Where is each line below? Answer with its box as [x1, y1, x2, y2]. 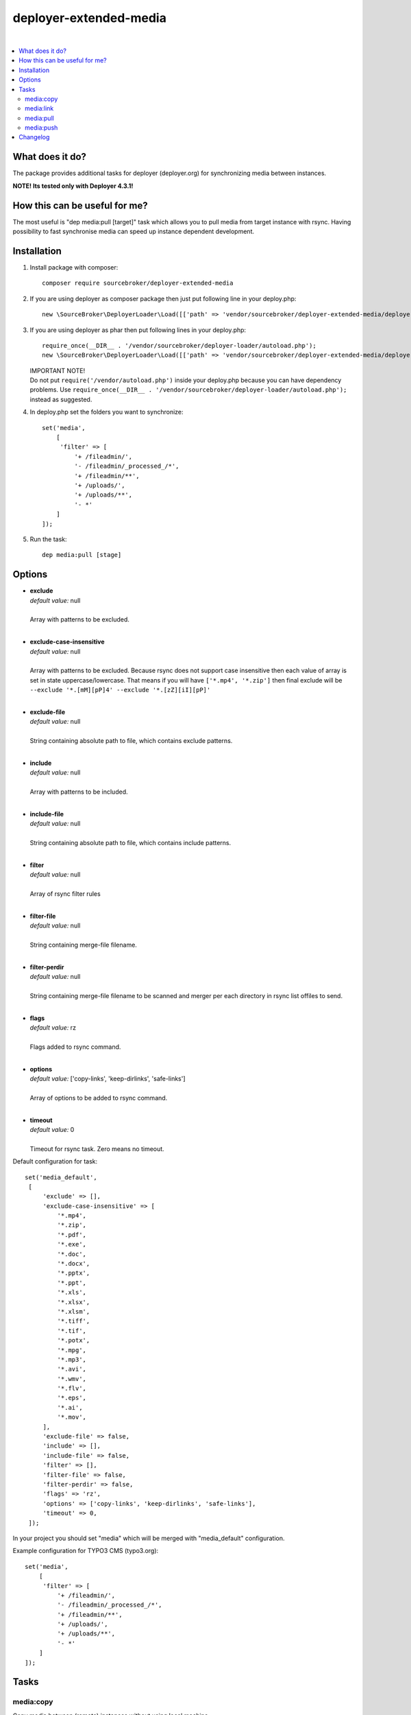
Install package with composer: [29, 263, 119, 271]
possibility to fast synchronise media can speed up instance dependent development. [12, 227, 255, 236]
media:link [25, 104, 54, 113]
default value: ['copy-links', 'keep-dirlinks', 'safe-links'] [29, 1074, 186, 1083]
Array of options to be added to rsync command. [29, 1093, 168, 1102]
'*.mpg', [57, 1346, 87, 1354]
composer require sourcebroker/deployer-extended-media [42, 279, 234, 287]
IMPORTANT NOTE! [29, 366, 86, 375]
